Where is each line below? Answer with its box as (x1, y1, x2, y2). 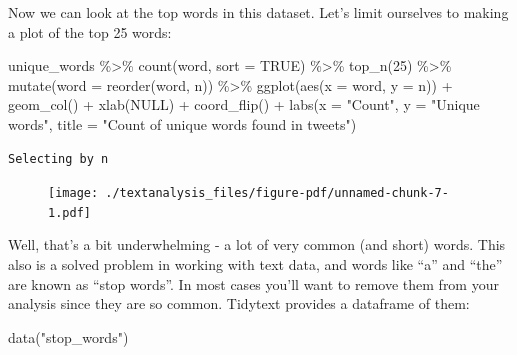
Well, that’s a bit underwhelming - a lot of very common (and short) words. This (8, 234, 506, 255)
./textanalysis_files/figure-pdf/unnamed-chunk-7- (105, 186, 449, 201)
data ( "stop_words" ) (8, 326, 129, 347)
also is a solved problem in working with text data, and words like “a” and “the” (8, 254, 503, 275)
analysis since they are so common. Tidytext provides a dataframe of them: (8, 293, 470, 314)
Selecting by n (8, 151, 109, 166)
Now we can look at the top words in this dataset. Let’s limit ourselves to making (8, 2, 509, 22)
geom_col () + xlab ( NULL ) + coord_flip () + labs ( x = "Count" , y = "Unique (8, 94, 480, 115)
